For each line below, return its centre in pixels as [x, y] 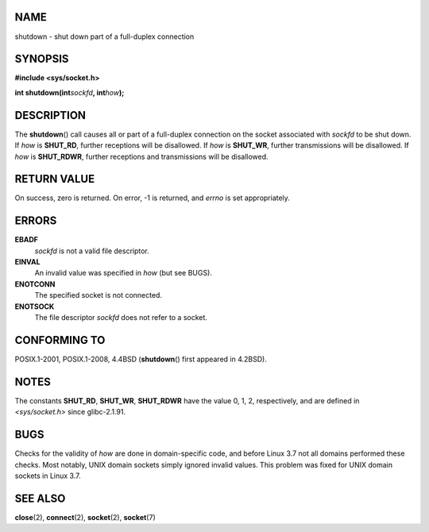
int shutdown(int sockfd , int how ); [70, 92]
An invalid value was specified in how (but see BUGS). [123, 273]
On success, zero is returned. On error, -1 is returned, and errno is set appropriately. [152, 198]
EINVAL [27, 262]
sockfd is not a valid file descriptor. [92, 251]
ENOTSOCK [35, 306]
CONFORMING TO [60, 340]
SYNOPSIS [42, 59]
